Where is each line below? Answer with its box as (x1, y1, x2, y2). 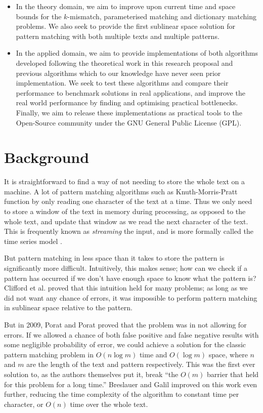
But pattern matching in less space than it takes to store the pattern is (4, 253, 225, 263)
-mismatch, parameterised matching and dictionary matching (67, 11, 256, 21)
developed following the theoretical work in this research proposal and (16, 57, 233, 68)
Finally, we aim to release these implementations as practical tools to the (16, 107, 242, 117)
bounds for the (16, 11, 62, 21)
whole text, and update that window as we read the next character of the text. (4, 216, 248, 226)
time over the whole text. (70, 398, 148, 409)
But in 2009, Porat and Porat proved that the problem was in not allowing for (4, 319, 247, 329)
